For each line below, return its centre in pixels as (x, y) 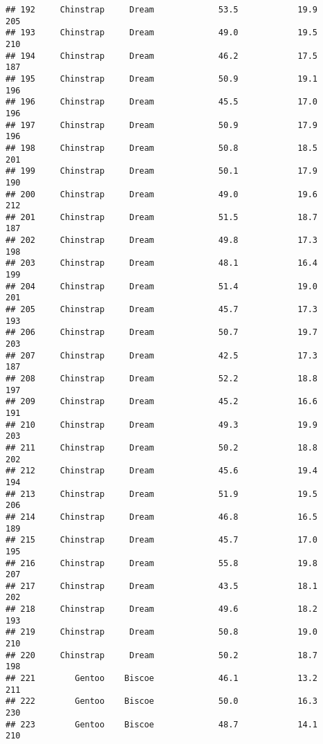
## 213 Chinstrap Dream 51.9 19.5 (162, 494)
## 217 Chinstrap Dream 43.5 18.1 (162, 586)
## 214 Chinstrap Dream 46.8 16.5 (162, 517)
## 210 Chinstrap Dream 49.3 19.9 (162, 425)
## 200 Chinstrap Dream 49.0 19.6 (162, 194)
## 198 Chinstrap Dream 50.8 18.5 (162, 148)
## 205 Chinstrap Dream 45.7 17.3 (162, 310)
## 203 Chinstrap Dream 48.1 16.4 (162, 263)
